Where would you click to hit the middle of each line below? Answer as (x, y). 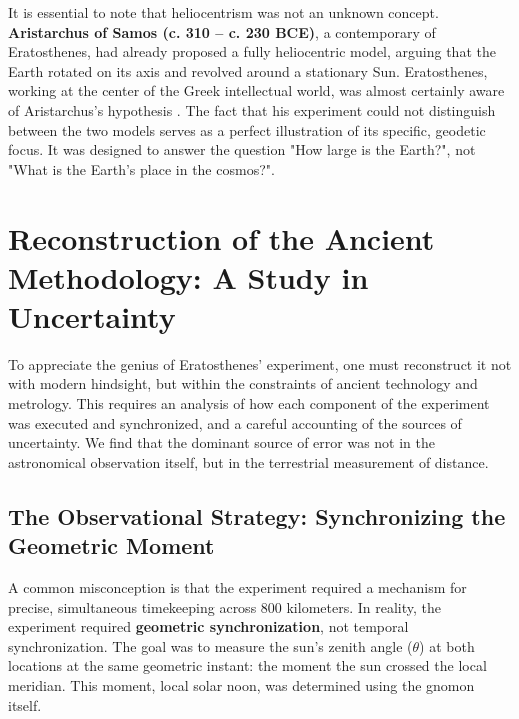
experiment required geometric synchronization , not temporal (208, 626)
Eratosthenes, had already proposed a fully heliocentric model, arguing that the (252, 51)
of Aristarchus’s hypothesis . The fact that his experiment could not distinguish (252, 109)
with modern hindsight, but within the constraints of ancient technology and (243, 383)
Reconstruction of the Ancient (221, 237)
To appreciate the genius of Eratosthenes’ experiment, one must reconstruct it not (260, 363)
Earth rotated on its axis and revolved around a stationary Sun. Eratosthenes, (248, 70)
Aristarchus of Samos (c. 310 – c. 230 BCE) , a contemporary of (222, 31)
